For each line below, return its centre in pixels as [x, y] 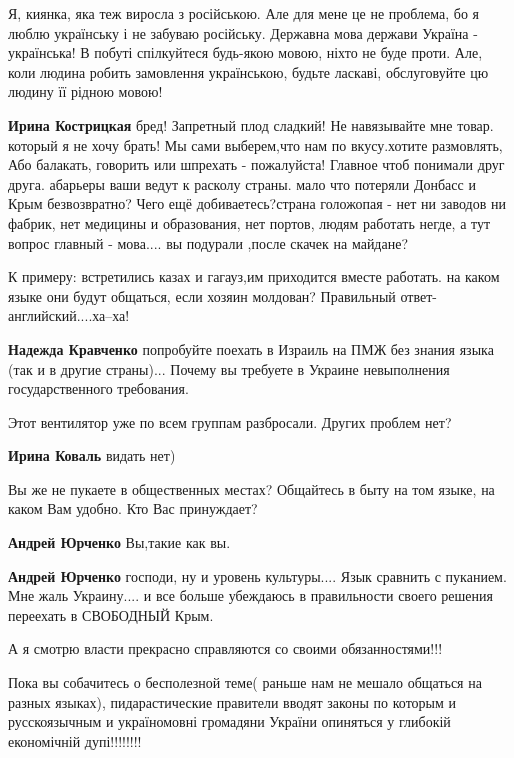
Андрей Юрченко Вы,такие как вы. [119, 542]
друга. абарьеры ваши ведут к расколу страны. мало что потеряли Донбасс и [242, 183]
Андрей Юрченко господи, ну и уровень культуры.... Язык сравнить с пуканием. [257, 575]
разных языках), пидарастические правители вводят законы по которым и [232, 701]
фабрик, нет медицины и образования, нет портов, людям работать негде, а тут [249, 222]
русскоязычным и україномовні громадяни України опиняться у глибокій [229, 721]
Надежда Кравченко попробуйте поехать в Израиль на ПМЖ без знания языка [251, 348]
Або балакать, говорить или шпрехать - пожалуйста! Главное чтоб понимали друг [256, 164]
